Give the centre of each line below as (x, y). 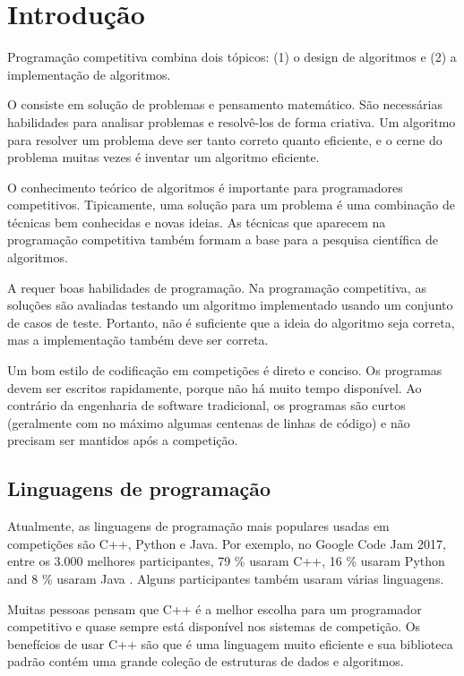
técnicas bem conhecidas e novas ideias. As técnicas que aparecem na (197, 222)
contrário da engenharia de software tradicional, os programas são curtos (206, 405)
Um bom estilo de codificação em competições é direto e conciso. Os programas (225, 370)
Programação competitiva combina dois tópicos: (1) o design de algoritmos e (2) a (232, 57)
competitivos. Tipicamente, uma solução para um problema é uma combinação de (231, 205)
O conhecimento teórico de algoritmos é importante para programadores (205, 187)
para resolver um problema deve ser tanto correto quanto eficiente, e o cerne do (225, 139)
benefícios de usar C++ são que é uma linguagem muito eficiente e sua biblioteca (230, 643)
